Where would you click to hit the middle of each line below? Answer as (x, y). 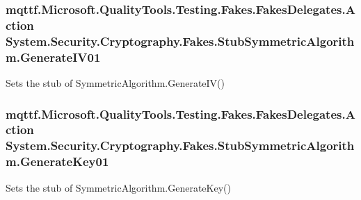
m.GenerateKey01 (57, 161)
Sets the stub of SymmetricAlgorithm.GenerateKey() (118, 187)
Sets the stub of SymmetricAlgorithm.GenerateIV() (115, 82)
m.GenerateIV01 (53, 57)
